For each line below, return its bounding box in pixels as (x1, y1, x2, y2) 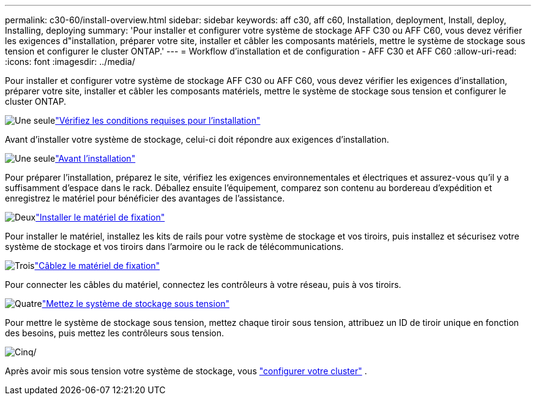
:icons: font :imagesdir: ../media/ (5, 56, 135, 67)
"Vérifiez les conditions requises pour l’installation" (55, 115, 261, 126)
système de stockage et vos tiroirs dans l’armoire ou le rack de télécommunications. (5, 241, 344, 252)
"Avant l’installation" (55, 153, 136, 164)
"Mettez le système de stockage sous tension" (42, 298, 230, 309)
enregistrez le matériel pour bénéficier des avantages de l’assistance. (5, 193, 285, 203)
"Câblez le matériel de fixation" (34, 260, 160, 271)
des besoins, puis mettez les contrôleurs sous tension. (5, 328, 224, 338)
